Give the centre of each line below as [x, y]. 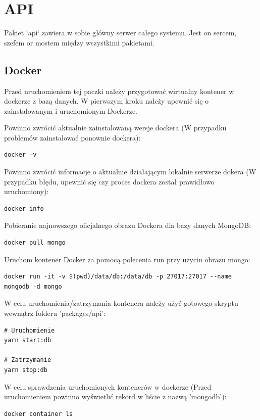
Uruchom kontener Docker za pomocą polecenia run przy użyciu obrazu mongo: [127, 259]
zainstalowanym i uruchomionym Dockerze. [71, 110]
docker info [24, 208]
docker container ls [39, 414]
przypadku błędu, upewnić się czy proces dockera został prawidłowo [109, 181]
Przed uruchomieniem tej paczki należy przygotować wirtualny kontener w [119, 91]
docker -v [20, 155]
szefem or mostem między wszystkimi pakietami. [79, 42]
